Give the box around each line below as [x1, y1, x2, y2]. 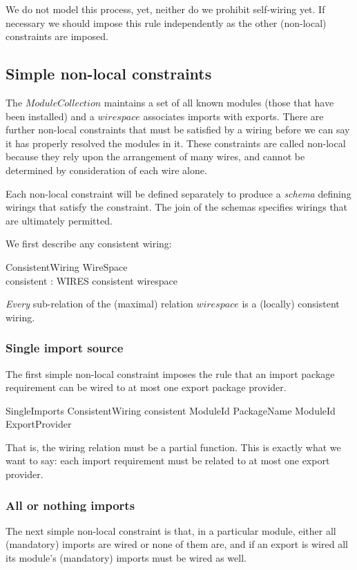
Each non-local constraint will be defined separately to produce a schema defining [6, 186, 351, 200]
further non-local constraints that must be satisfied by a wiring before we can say [6, 122, 350, 137]
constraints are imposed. [6, 29, 108, 44]
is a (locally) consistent [242, 296, 340, 311]
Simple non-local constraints [6, 63, 212, 84]
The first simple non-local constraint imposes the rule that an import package [6, 366, 335, 381]
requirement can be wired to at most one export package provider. [6, 380, 287, 395]
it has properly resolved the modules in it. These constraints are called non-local [6, 135, 346, 150]
